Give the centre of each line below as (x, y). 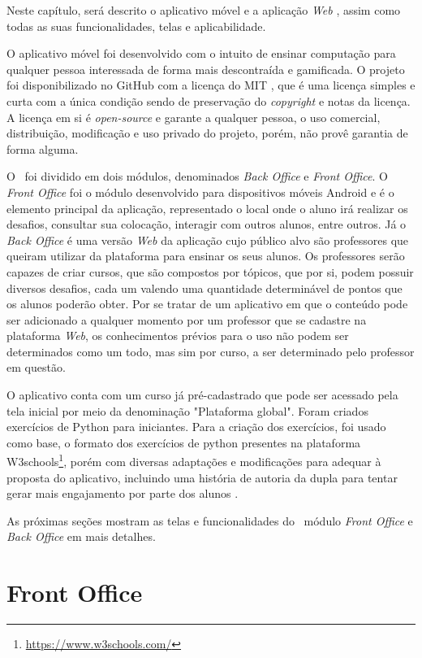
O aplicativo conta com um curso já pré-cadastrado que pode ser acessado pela (202, 395)
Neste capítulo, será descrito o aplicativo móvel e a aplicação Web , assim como (204, 10)
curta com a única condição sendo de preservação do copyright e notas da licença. (209, 100)
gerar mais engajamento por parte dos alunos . (123, 493)
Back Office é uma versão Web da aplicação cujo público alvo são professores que (208, 240)
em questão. (36, 367)
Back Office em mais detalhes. (81, 536)
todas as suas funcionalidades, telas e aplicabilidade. (136, 26)
